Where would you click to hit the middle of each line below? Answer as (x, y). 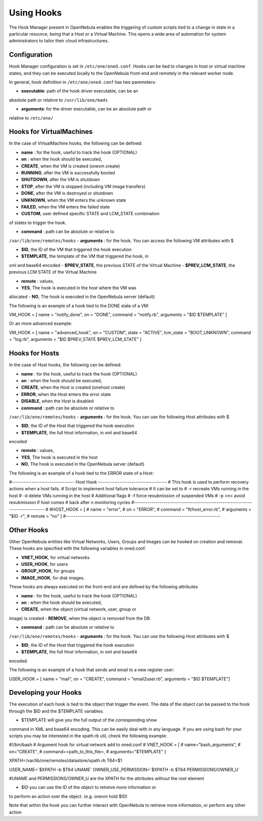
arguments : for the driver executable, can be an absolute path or (86, 109)
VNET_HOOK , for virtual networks (55, 557)
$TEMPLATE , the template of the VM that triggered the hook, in (85, 256)
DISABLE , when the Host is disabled (57, 401)
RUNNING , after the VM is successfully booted (68, 173)
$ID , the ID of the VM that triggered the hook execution (76, 249)
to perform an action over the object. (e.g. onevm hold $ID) (68, 796)
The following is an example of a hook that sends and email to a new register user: (92, 670)
